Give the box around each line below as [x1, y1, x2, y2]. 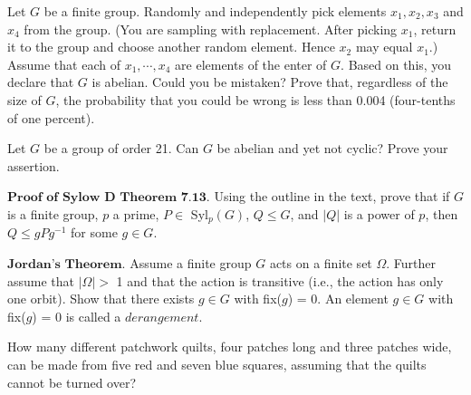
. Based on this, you [341, 54, 452, 73]
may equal [355, 37, 413, 56]
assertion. [7, 156, 60, 175]
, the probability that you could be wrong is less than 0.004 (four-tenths [55, 90, 456, 109]
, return [413, 19, 457, 38]
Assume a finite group [130, 253, 252, 272]
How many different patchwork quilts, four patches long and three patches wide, [7, 337, 452, 356]
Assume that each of [7, 54, 120, 73]
